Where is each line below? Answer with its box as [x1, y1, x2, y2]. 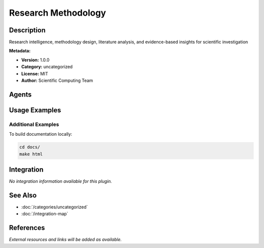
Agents [9, 90, 32, 99]
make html [19, 151, 43, 157]
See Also [9, 191, 37, 199]
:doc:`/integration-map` [21, 211, 68, 217]
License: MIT [21, 71, 48, 76]
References [9, 223, 45, 232]
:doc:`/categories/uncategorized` [21, 204, 88, 210]
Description [9, 26, 46, 34]
